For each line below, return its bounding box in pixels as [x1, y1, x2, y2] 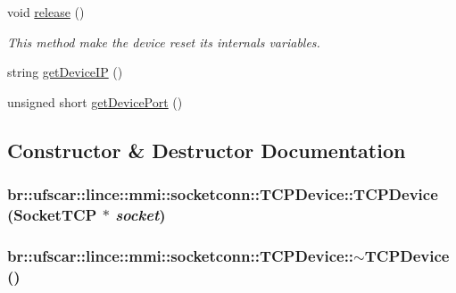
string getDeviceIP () [7, 63, 123, 81]
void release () [7, 3, 85, 21]
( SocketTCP [7, 204, 97, 225]
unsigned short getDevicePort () [7, 92, 183, 111]
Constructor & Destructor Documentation [7, 136, 406, 163]
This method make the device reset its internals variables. [7, 32, 320, 51]
